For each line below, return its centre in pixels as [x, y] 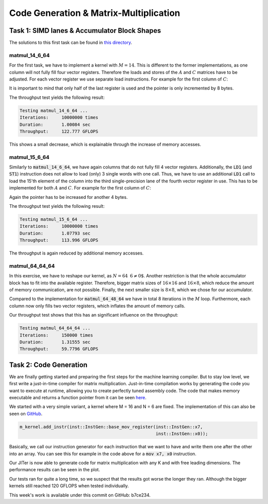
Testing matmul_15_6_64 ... [54, 219]
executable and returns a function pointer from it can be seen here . [78, 398]
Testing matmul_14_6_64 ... [54, 110]
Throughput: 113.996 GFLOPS [59, 240]
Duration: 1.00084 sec [55, 125]
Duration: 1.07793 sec [55, 233]
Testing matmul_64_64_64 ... [55, 328]
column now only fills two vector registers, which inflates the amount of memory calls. [97, 306]
